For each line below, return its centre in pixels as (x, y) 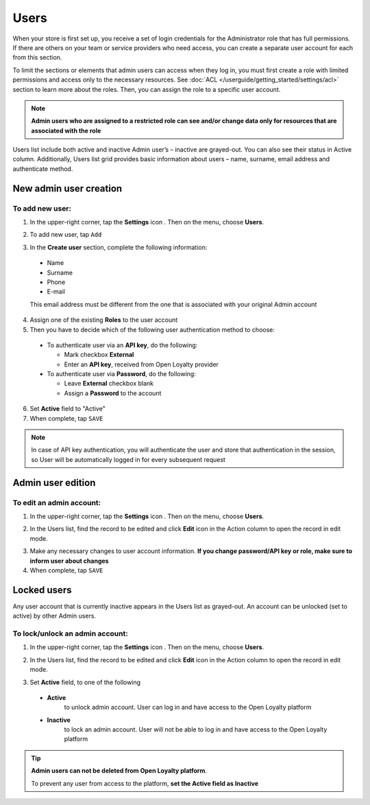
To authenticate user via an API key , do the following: (122, 345)
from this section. (37, 58)
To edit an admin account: (57, 502)
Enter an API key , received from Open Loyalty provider (141, 364)
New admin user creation (67, 188)
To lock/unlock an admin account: (70, 633)
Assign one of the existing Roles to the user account (104, 320)
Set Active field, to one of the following (85, 682)
